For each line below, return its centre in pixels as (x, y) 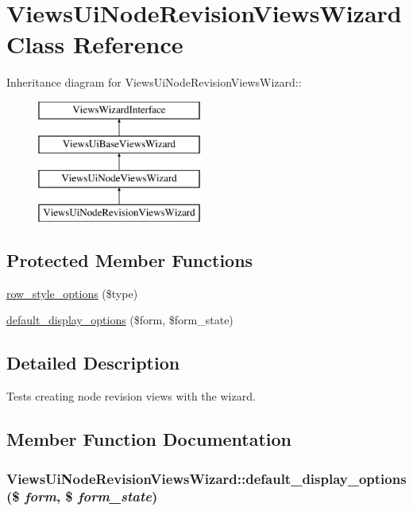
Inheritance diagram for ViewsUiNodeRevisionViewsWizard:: (154, 82)
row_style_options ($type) (72, 293)
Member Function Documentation (149, 439)
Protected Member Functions (130, 260)
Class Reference (95, 44)
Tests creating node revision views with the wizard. (131, 396)
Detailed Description (93, 363)
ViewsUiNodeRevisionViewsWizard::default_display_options (206, 478)
